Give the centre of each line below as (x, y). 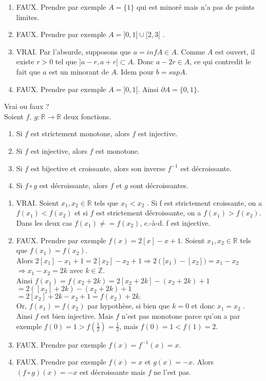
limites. (28, 17)
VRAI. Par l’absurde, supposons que (74, 51)
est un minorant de (79, 71)
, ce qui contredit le (220, 61)
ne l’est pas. (172, 371)
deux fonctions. (87, 116)
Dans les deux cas (44, 222)
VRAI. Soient (37, 202)
